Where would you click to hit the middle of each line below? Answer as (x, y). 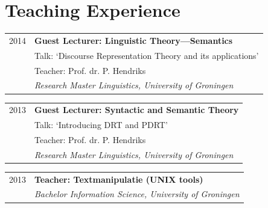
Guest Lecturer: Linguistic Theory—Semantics (134, 40)
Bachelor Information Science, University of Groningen (137, 194)
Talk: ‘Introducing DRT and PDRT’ (101, 125)
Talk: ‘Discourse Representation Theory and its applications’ (147, 55)
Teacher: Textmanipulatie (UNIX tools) (119, 179)
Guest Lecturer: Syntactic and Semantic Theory (137, 110)
